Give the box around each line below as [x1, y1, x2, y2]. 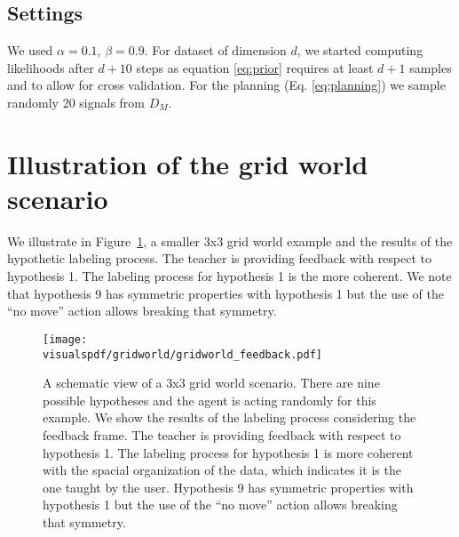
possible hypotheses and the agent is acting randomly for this [43, 390, 376, 409]
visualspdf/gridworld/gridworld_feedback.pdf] [43, 348, 322, 361]
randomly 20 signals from [7, 92, 146, 111]
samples [409, 58, 452, 76]
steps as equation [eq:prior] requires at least [136, 58, 374, 76]
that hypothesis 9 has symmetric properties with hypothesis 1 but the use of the [7, 284, 444, 302]
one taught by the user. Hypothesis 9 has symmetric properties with [43, 477, 414, 496]
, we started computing [297, 41, 423, 60]
